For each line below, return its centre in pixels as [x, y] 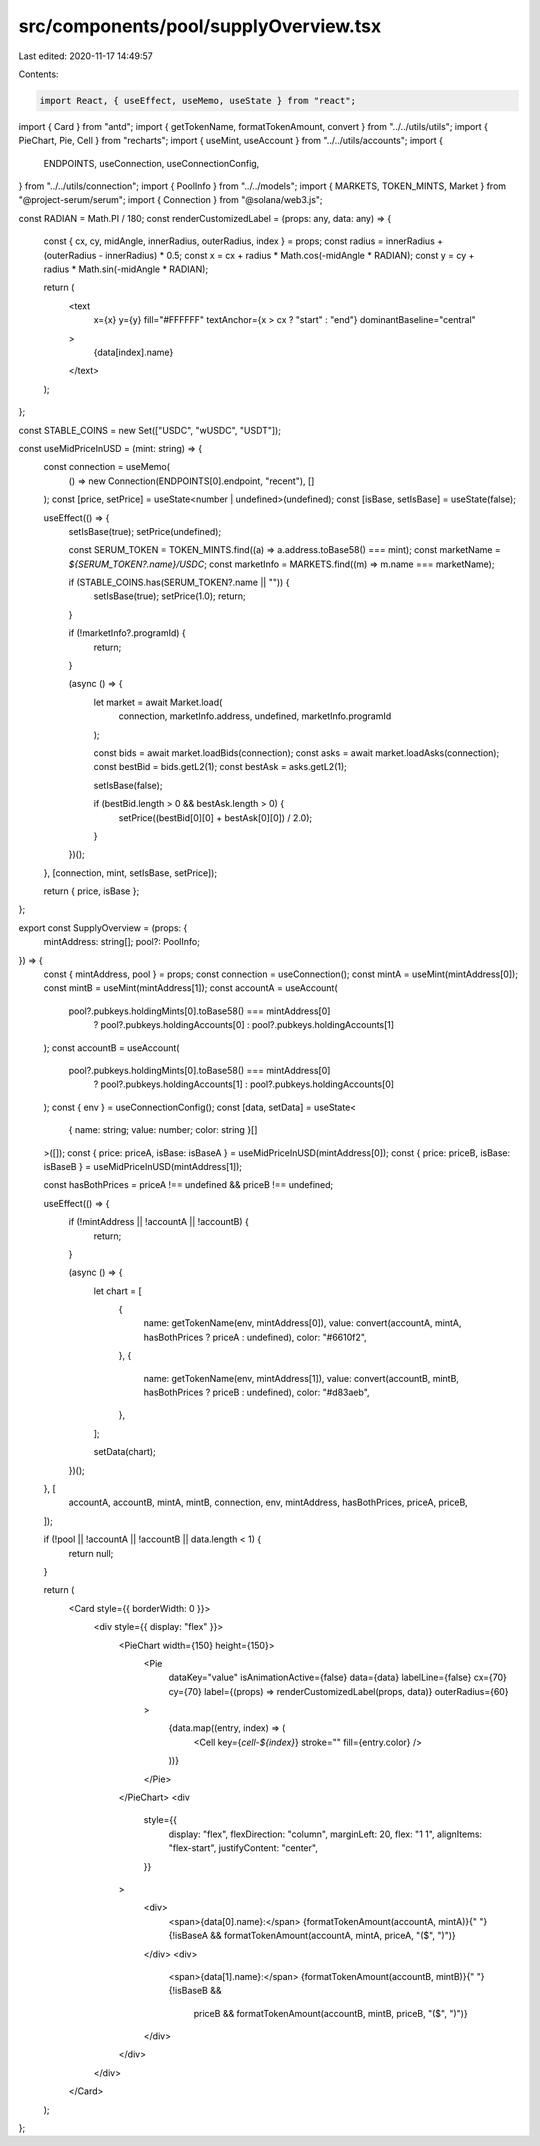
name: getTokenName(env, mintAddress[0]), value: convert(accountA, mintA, [302, 1323]
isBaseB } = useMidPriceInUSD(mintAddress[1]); [143, 1166]
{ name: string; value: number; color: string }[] [163, 1130]
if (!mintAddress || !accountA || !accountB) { [158, 1222]
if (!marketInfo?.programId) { [127, 633]
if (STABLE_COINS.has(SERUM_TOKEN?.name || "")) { [179, 582]
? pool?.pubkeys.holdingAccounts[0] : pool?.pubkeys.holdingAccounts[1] [244, 1025]
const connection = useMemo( [106, 467]
